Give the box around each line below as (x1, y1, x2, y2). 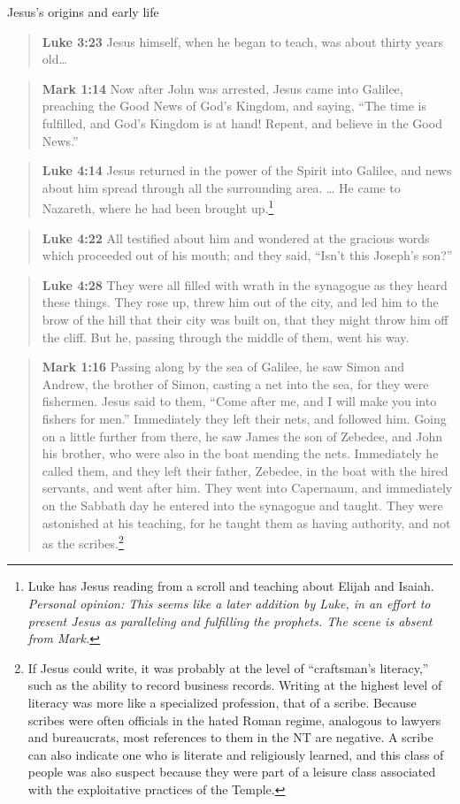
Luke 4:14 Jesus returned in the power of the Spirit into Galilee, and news (42, 161, 452, 180)
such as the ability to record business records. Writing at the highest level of (27, 676, 442, 694)
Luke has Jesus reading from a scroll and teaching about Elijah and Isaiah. (27, 577, 434, 595)
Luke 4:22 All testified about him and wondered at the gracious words (42, 228, 430, 247)
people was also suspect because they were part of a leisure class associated (27, 762, 436, 781)
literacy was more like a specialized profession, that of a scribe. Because (27, 693, 417, 711)
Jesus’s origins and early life (7, 3, 159, 20)
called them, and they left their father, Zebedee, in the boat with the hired (42, 461, 448, 479)
